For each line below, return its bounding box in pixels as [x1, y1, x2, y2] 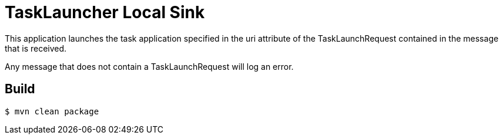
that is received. [5, 43, 67, 53]
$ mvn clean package [5, 106, 99, 116]
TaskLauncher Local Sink [5, 2, 205, 22]
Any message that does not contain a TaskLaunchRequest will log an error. [5, 61, 294, 72]
